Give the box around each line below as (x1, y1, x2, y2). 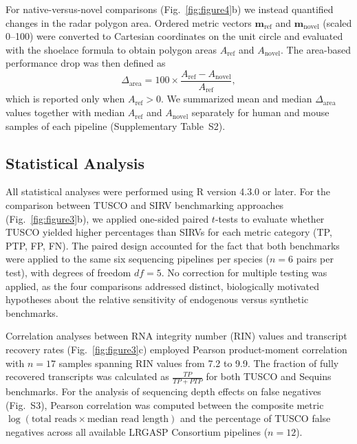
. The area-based (281, 42, 351, 56)
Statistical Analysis (6, 152, 145, 173)
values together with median (6, 105, 125, 120)
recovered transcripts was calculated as (6, 369, 169, 384)
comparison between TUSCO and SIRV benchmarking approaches (6, 198, 284, 212)
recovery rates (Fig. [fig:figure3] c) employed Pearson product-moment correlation (6, 342, 347, 356)
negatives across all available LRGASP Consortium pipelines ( (6, 424, 268, 439)
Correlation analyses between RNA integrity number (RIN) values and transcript (6, 329, 347, 343)
